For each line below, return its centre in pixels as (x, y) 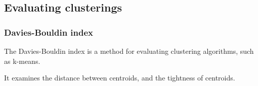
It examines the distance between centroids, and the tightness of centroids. (120, 78)
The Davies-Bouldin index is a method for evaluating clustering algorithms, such (129, 51)
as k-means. (22, 61)
